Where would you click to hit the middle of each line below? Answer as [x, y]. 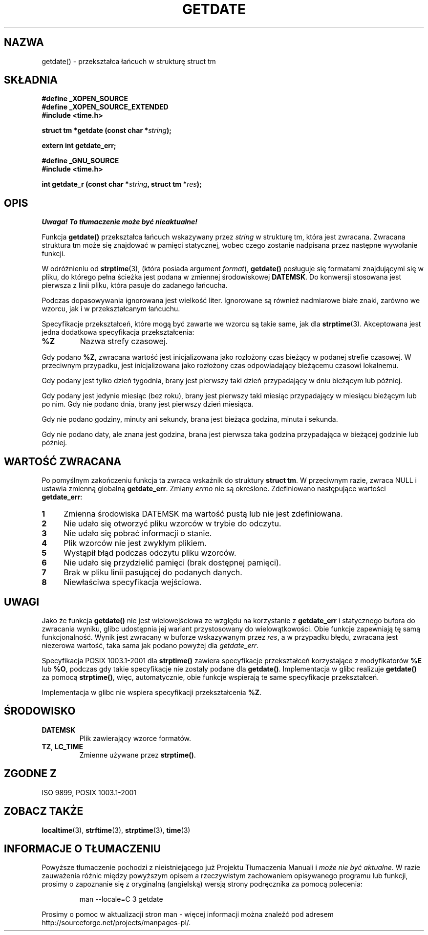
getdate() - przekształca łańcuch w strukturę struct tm [129, 61]
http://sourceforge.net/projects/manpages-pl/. [116, 923]
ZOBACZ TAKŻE [44, 811]
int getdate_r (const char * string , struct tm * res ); [122, 184]
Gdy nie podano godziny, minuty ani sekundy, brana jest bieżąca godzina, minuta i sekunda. [190, 419]
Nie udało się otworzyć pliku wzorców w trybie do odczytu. [172, 524]
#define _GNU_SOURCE [80, 161]
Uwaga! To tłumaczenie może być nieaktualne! [120, 222]
